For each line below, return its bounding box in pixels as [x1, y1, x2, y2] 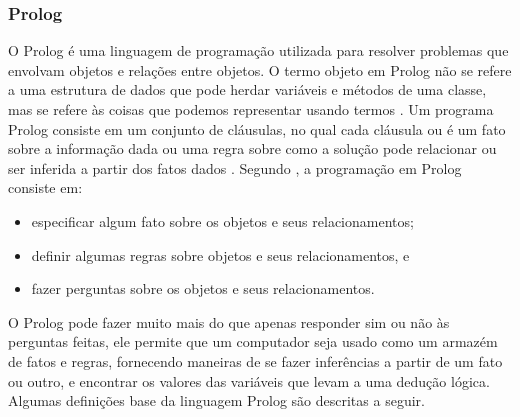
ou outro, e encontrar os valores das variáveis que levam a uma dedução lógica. [8, 370, 490, 391]
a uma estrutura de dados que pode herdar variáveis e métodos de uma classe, [8, 79, 487, 100]
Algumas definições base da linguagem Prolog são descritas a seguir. [8, 390, 425, 411]
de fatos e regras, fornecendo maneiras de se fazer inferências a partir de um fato [8, 350, 503, 371]
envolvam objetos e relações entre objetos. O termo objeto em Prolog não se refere [8, 59, 512, 80]
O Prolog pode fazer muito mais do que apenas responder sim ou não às [8, 311, 450, 332]
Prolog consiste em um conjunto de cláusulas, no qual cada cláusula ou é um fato [8, 118, 506, 139]
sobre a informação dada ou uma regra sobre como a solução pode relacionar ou [8, 138, 497, 159]
